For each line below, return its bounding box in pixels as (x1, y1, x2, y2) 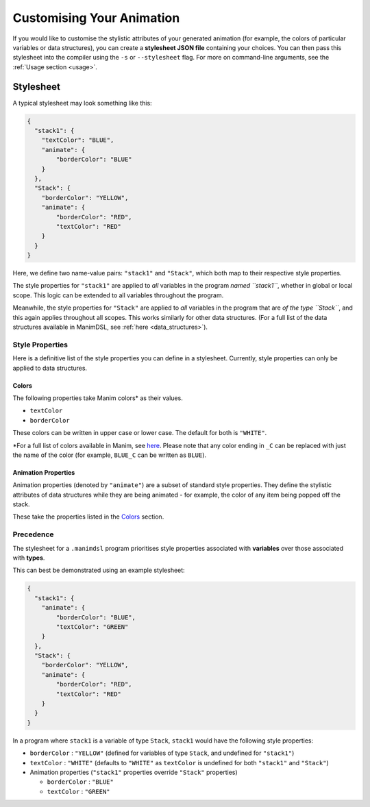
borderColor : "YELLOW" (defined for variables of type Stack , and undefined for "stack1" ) (29, 749, 295, 757)
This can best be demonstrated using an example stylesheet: (12, 566, 185, 575)
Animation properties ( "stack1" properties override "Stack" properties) (29, 768, 238, 776)
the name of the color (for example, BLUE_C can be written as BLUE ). (12, 451, 207, 459)
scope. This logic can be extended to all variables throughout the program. (12, 291, 224, 299)
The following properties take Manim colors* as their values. (12, 394, 183, 402)
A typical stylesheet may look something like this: (12, 99, 152, 107)
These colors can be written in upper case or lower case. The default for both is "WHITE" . (12, 429, 267, 437)
